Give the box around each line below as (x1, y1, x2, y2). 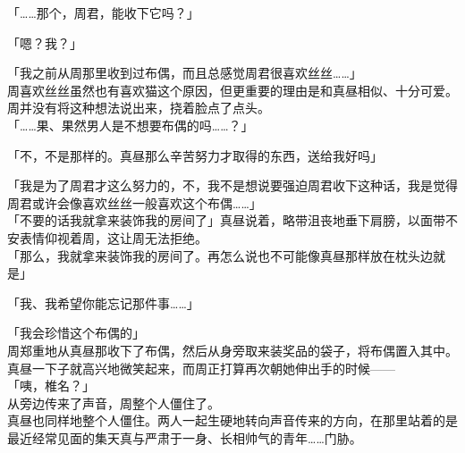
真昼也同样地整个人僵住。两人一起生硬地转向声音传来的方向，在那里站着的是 (7, 411, 458, 430)
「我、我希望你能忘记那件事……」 (7, 293, 199, 312)
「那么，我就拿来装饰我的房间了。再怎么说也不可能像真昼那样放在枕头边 (7, 246, 433, 264)
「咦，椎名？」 (7, 376, 95, 395)
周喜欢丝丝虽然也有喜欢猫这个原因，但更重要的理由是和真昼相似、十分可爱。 (7, 80, 458, 99)
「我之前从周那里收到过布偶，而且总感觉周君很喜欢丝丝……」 (7, 63, 362, 82)
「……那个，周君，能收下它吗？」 (7, 4, 199, 21)
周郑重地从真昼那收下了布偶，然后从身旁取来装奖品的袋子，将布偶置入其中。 (7, 340, 458, 359)
